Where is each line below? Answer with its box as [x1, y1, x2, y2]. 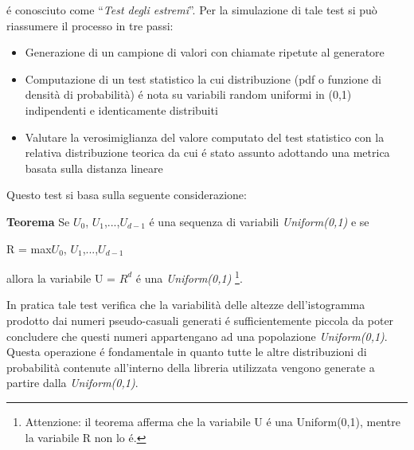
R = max [6, 240, 52, 256]
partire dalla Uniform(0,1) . [6, 374, 139, 391]
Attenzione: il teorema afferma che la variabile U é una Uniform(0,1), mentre [25, 413, 400, 429]
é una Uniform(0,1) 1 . [135, 268, 243, 286]
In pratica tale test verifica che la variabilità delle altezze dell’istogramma [6, 296, 365, 313]
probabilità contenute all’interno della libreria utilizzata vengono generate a [6, 358, 375, 375]
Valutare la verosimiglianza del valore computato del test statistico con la [25, 128, 385, 145]
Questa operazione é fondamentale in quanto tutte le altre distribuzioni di [6, 343, 367, 360]
